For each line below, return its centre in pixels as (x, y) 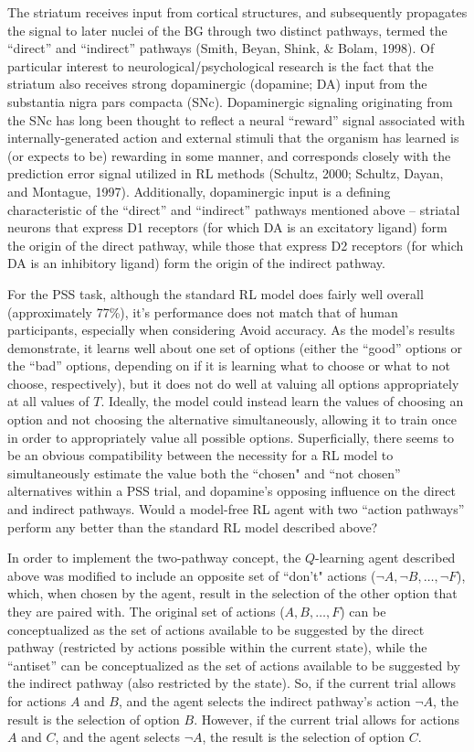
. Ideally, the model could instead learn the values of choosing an (282, 401)
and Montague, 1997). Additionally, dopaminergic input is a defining (199, 191)
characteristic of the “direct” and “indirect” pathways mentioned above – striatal (234, 209)
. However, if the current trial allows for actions (327, 719)
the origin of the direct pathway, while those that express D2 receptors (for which (236, 245)
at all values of (48, 401)
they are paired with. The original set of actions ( (146, 611)
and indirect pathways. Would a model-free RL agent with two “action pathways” (236, 509)
